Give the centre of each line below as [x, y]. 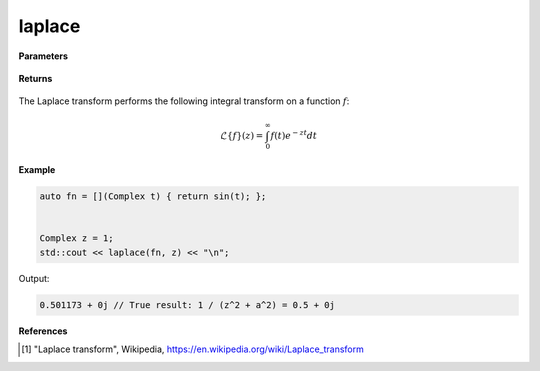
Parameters [43, 56]
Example [37, 170]
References [43, 331]
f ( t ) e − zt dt [294, 134]
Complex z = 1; [76, 238]
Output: [34, 278]
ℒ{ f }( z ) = [242, 135]
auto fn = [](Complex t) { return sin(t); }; [153, 196]
